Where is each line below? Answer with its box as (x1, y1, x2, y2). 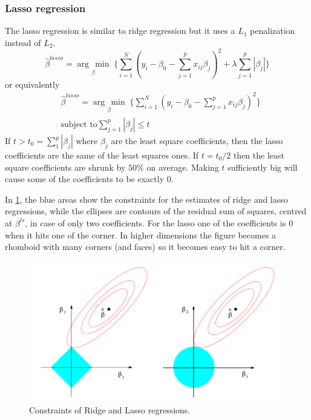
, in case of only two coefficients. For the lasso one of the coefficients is (25, 216, 286, 229)
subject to (61, 120, 97, 129)
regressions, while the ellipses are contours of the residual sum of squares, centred (5, 205, 307, 217)
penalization (250, 24, 295, 37)
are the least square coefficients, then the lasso (111, 134, 283, 146)
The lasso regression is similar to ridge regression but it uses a (5, 24, 235, 37)
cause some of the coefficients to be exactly (5, 172, 165, 185)
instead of (5, 36, 41, 48)
